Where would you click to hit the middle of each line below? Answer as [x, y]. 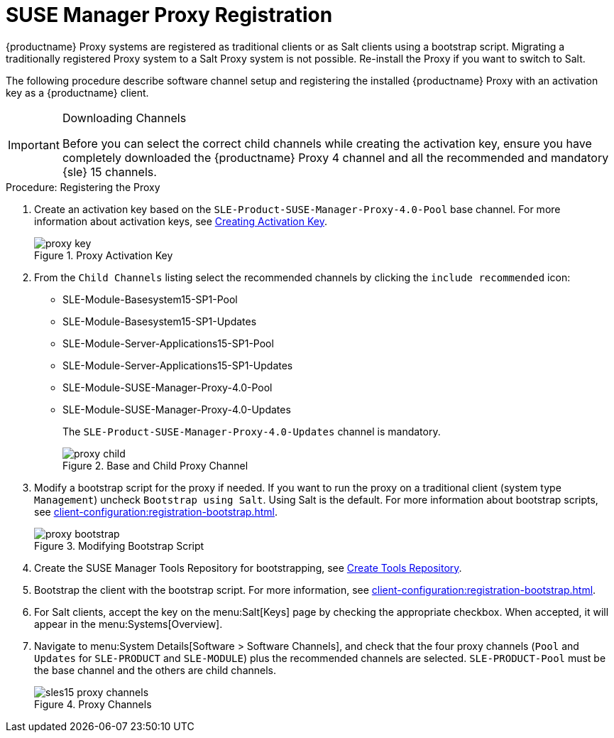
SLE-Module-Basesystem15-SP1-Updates [160, 321]
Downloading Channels [124, 118]
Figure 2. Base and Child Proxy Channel [155, 465]
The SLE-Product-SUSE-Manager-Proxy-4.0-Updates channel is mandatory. [252, 431]
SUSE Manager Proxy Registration [169, 15]
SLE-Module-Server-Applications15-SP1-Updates [178, 365]
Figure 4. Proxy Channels [93, 704]
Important [34, 145]
